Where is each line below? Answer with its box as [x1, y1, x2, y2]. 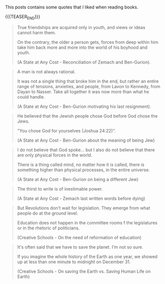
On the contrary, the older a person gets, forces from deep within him [17, 39, 159, 45]
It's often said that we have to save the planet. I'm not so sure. [17, 244, 144, 250]
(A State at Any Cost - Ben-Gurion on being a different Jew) [17, 176, 139, 182]
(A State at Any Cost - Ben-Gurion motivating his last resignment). [17, 103, 151, 109]
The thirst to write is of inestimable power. [17, 186, 103, 191]
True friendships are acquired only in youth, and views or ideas [17, 24, 145, 30]
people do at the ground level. [17, 210, 78, 216]
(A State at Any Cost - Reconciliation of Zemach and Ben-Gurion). [17, 59, 151, 65]
